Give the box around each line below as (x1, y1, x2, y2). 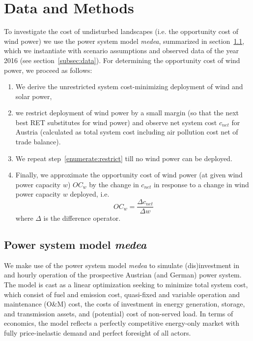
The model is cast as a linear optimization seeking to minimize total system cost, (4, 279, 248, 290)
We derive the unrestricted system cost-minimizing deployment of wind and (15, 81, 243, 92)
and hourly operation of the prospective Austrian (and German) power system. (4, 270, 242, 280)
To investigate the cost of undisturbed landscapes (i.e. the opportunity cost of (4, 26, 238, 36)
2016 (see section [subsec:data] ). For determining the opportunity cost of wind (4, 55, 240, 65)
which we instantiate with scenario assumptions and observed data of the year (4, 45, 239, 56)
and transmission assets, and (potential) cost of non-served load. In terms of (4, 308, 233, 318)
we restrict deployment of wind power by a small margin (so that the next (15, 107, 239, 118)
